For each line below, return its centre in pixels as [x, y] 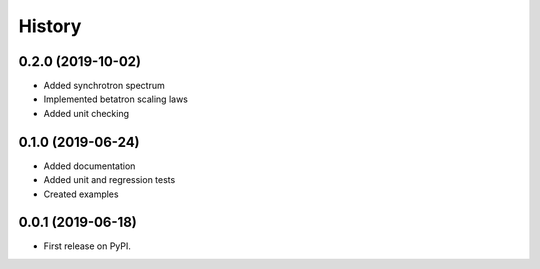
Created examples [81, 194]
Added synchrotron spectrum [104, 86]
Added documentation [89, 166]
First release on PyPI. [87, 246]
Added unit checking [86, 113]
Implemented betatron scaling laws [116, 99]
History [50, 26]
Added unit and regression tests [109, 180]
